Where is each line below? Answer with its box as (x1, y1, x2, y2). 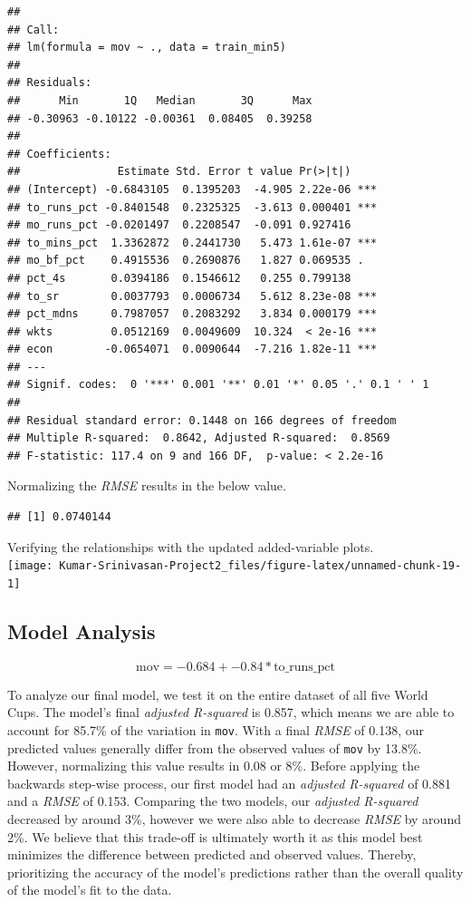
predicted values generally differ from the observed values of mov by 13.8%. (7, 738, 422, 757)
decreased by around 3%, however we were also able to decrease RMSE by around (7, 810, 461, 829)
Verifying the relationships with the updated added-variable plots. (7, 537, 374, 556)
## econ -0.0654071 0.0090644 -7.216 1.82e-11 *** (7, 343, 378, 356)
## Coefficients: (7, 147, 111, 160)
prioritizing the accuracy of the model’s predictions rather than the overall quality (7, 862, 464, 881)
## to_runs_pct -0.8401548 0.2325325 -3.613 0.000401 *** (7, 200, 378, 214)
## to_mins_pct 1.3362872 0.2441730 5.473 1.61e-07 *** (7, 236, 378, 249)
